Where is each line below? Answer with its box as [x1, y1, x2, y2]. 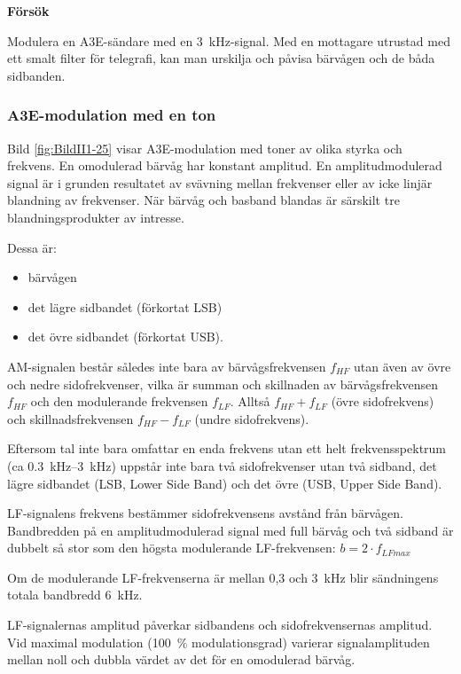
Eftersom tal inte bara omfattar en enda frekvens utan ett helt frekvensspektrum [7, 439, 447, 458]
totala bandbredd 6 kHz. [7, 585, 143, 604]
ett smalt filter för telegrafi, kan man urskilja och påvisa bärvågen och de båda [7, 49, 435, 67]
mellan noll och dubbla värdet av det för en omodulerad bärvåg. [7, 650, 356, 669]
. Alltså [230, 392, 270, 411]
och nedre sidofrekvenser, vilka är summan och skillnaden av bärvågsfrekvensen [7, 374, 439, 393]
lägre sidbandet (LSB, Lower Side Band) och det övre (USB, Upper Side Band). [7, 474, 442, 492]
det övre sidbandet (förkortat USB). [27, 327, 223, 346]
